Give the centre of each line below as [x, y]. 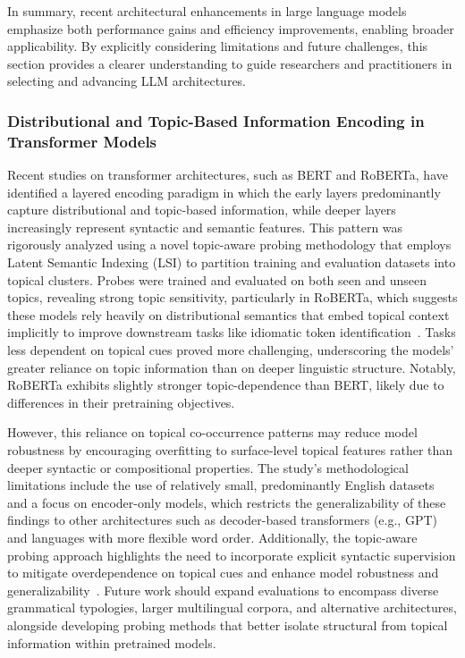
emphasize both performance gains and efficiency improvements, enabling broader [231, 28]
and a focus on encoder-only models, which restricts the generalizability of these [227, 502]
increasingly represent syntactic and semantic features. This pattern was [205, 227]
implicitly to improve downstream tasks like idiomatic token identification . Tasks [232, 332]
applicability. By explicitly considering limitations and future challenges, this [218, 46]
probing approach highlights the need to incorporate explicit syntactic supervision [232, 555]
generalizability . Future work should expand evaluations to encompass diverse [223, 590]
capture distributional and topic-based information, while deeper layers [202, 210]
